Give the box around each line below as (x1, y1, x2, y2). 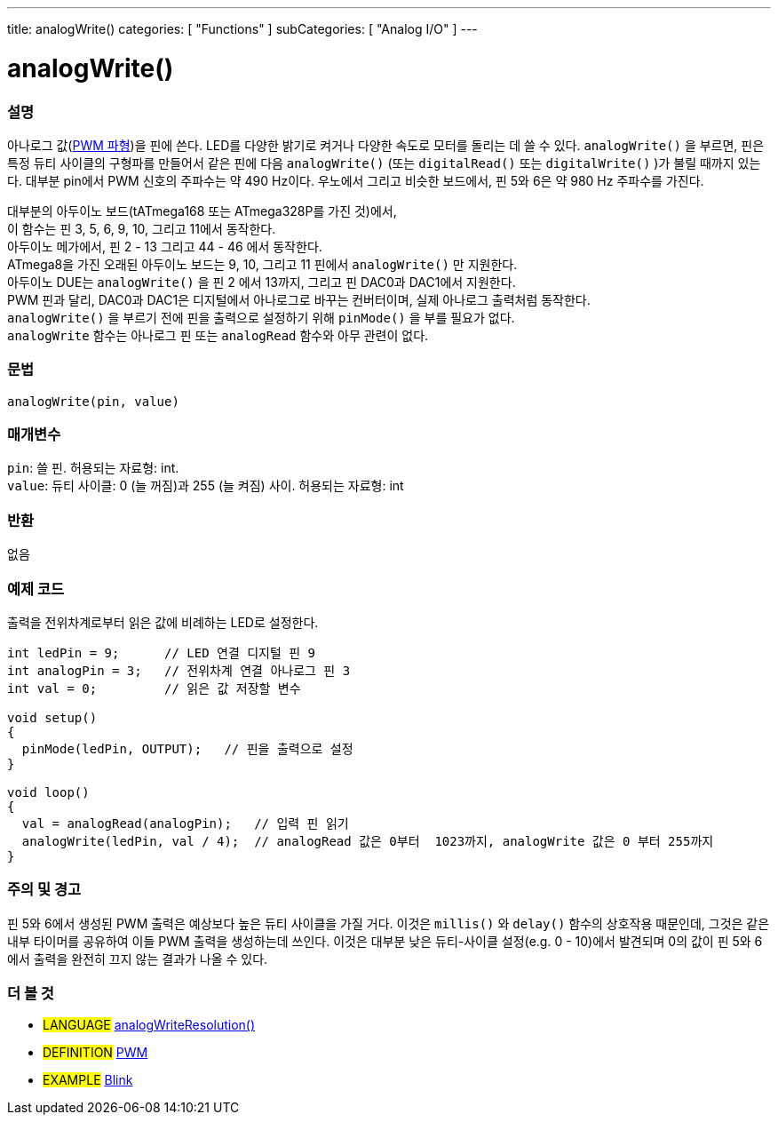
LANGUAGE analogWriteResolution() (43, 1017, 256, 1033)
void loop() (7, 784, 90, 800)
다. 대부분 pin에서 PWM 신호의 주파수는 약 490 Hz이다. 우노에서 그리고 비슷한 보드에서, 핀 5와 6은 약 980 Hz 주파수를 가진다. (7, 172, 704, 188)
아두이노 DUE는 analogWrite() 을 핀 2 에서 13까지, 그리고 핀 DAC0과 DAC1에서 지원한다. (7, 274, 516, 290)
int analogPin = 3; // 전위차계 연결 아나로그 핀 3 (7, 663, 351, 678)
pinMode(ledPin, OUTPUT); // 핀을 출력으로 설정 (21, 741, 353, 756)
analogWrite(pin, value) (7, 394, 179, 409)
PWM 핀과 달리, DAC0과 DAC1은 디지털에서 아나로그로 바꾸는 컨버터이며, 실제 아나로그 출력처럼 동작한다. (7, 291, 591, 307)
